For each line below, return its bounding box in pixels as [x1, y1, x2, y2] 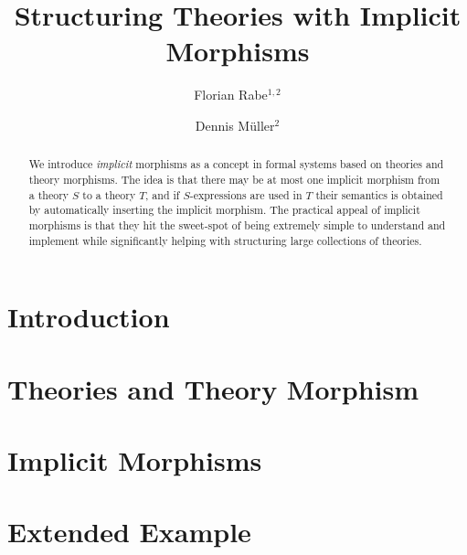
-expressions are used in [189, 187, 302, 202]
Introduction [7, 298, 170, 336]
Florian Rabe [194, 85, 268, 104]
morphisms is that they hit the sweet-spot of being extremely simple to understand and [28, 217, 446, 232]
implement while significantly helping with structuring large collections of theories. [28, 232, 422, 248]
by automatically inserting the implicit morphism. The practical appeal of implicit [28, 202, 420, 218]
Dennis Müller [195, 115, 275, 134]
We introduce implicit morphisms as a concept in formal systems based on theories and [28, 156, 444, 172]
